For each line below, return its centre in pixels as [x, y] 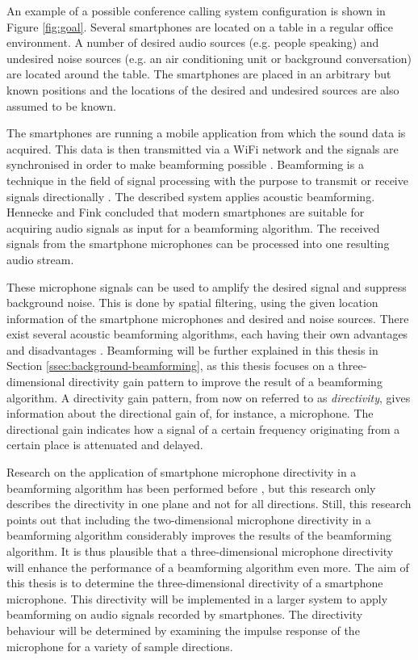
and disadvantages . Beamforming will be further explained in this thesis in [192, 349]
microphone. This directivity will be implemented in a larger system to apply [197, 598]
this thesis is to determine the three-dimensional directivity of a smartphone [195, 583]
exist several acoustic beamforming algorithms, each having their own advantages [207, 334]
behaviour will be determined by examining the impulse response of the [183, 630]
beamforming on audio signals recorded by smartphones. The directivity [185, 614]
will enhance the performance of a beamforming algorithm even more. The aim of [208, 567]
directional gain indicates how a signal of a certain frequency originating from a [203, 429]
